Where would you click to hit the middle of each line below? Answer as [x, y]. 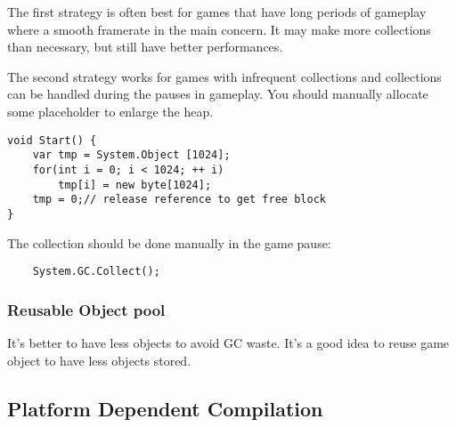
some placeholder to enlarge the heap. [110, 111]
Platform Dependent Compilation [165, 408]
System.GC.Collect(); [96, 272]
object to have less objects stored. [99, 360]
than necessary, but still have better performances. [145, 47]
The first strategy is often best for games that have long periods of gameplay [217, 12]
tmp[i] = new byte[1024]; [135, 185]
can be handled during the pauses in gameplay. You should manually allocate [218, 94]
